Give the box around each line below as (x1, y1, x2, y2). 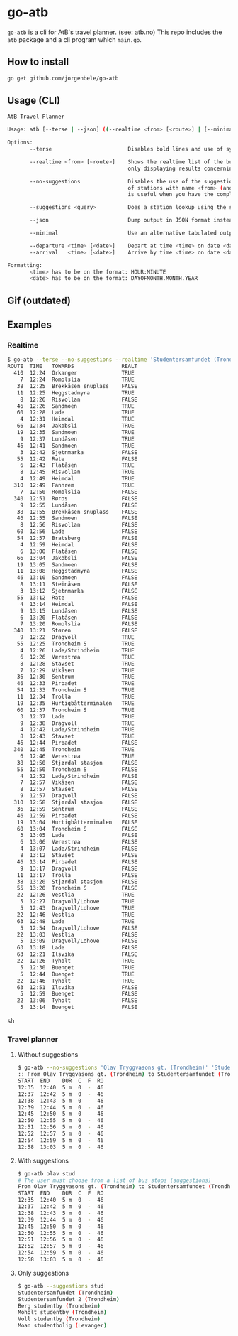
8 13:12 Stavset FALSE (20, 852, 138, 859)
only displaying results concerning (127, 165, 236, 172)
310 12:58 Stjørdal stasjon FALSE (13, 799, 138, 807)
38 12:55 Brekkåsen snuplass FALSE (16, 508, 138, 515)
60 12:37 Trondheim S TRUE (16, 706, 135, 713)
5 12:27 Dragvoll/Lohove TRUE (20, 898, 135, 905)
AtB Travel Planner (7, 113, 65, 121)
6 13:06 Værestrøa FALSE (20, 839, 138, 846)
